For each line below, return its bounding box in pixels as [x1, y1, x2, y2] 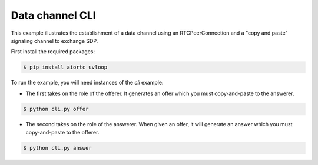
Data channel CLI [11, 9, 97, 22]
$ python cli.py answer [23, 144, 92, 151]
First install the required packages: [11, 48, 95, 55]
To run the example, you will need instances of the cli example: [11, 79, 164, 86]
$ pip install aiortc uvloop [23, 64, 108, 70]
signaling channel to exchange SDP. [11, 37, 98, 44]
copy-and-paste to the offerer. [25, 129, 100, 136]
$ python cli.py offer [23, 106, 89, 112]
